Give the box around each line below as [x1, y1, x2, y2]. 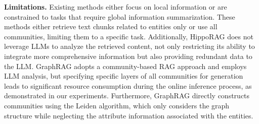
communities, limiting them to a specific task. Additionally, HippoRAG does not [4, 31, 253, 41]
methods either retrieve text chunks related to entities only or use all [4, 21, 218, 32]
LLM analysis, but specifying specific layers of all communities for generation [4, 71, 243, 81]
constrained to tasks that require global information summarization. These [4, 11, 235, 22]
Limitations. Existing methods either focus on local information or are [4, 2, 227, 12]
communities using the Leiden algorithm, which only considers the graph [4, 100, 230, 110]
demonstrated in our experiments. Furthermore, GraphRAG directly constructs [4, 90, 250, 101]
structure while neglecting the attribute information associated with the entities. [4, 110, 253, 120]
